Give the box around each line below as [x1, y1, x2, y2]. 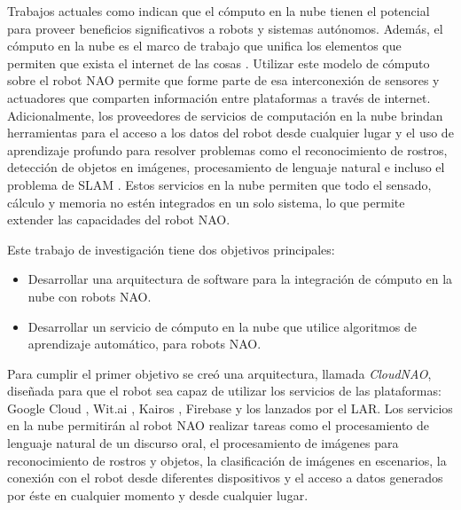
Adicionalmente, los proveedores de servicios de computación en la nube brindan [7, 106, 443, 124]
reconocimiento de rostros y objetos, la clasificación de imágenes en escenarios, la [7, 451, 447, 469]
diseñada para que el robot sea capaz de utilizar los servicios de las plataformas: [7, 381, 441, 400]
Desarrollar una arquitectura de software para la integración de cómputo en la [27, 270, 453, 288]
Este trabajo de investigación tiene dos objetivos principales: [7, 239, 335, 258]
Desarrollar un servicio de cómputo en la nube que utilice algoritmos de [27, 317, 417, 335]
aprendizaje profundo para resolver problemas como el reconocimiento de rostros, [7, 140, 448, 159]
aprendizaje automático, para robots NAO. [27, 334, 262, 353]
